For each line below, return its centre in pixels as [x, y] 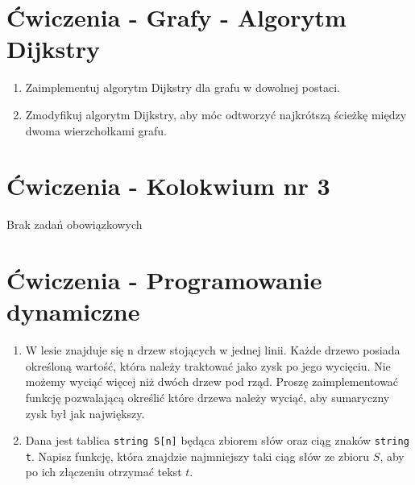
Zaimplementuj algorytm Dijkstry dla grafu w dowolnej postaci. [183, 87]
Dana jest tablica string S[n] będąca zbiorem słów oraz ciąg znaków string [217, 440]
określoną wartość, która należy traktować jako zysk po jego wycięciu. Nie [208, 365]
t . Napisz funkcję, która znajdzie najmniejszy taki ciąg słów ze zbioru [197, 456]
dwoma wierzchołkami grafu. [96, 130]
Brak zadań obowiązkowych [75, 224]
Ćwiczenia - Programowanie [164, 280]
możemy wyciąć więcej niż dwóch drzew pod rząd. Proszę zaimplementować [212, 381]
